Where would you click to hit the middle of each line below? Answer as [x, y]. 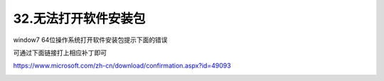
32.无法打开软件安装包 [79, 18]
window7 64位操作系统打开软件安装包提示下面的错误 [90, 40]
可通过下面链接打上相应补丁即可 [60, 53]
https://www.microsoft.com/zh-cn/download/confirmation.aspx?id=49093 [122, 66]
